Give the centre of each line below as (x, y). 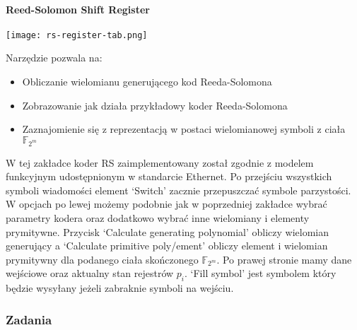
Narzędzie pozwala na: (54, 58)
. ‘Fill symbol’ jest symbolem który (261, 273)
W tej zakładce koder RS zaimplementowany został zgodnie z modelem (160, 162)
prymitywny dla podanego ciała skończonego (102, 259)
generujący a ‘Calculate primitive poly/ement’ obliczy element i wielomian (167, 246)
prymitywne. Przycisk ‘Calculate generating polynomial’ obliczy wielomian (167, 231)
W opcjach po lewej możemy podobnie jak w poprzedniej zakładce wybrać (166, 204)
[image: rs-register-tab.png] (77, 35)
